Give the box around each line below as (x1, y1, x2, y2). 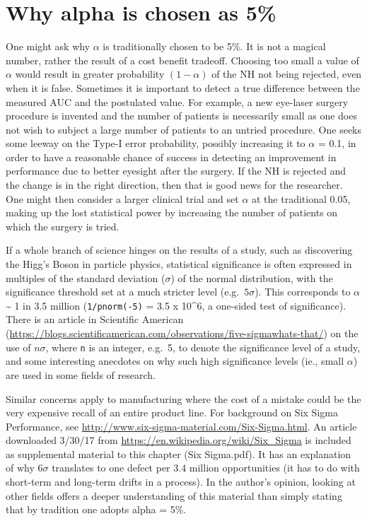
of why (6, 460, 35, 475)
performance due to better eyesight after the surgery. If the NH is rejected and (6, 163, 346, 178)
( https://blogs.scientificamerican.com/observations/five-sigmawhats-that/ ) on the (6, 326, 359, 341)
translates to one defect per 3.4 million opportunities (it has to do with (52, 460, 360, 475)
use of (6, 339, 31, 354)
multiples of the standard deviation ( (6, 270, 165, 285)
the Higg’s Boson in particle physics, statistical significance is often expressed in (6, 257, 352, 271)
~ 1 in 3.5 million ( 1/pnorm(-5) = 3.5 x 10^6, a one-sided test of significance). (6, 298, 346, 312)
